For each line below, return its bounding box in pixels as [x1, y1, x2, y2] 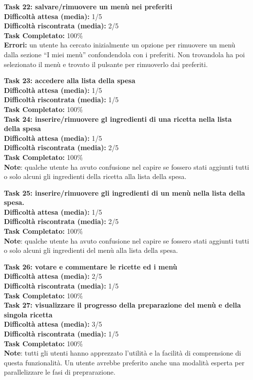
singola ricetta [4, 309, 53, 319]
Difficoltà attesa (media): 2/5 [4, 271, 102, 281]
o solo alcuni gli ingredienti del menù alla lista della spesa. [4, 245, 178, 255]
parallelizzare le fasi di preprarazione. [4, 367, 116, 377]
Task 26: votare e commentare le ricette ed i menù [4, 261, 177, 271]
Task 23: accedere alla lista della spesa [4, 75, 136, 86]
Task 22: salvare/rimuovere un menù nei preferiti [4, 1, 173, 11]
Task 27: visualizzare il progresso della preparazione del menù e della [4, 300, 241, 310]
